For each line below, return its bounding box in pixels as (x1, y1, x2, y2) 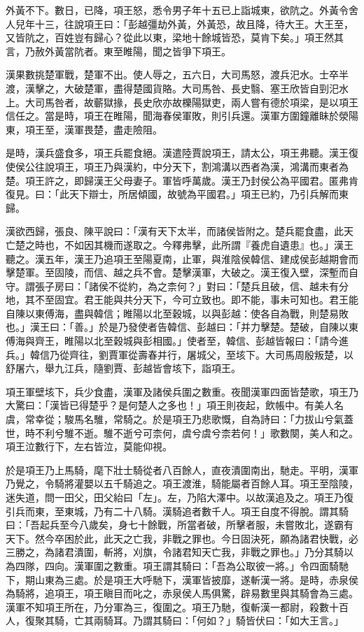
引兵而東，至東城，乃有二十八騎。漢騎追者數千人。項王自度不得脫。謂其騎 (6, 503, 349, 518)
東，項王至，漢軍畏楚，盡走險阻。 (6, 122, 162, 136)
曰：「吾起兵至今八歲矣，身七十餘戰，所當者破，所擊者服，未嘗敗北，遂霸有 (6, 517, 353, 532)
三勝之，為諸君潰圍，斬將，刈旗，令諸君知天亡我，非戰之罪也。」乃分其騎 (6, 545, 344, 559)
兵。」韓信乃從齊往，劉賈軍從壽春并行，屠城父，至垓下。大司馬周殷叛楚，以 (6, 347, 353, 361)
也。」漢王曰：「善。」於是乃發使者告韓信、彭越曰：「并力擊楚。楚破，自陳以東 (6, 319, 358, 334)
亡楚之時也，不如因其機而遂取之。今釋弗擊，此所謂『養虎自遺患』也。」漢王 (6, 237, 353, 252)
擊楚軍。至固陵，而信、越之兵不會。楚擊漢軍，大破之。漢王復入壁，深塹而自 (6, 265, 358, 280)
